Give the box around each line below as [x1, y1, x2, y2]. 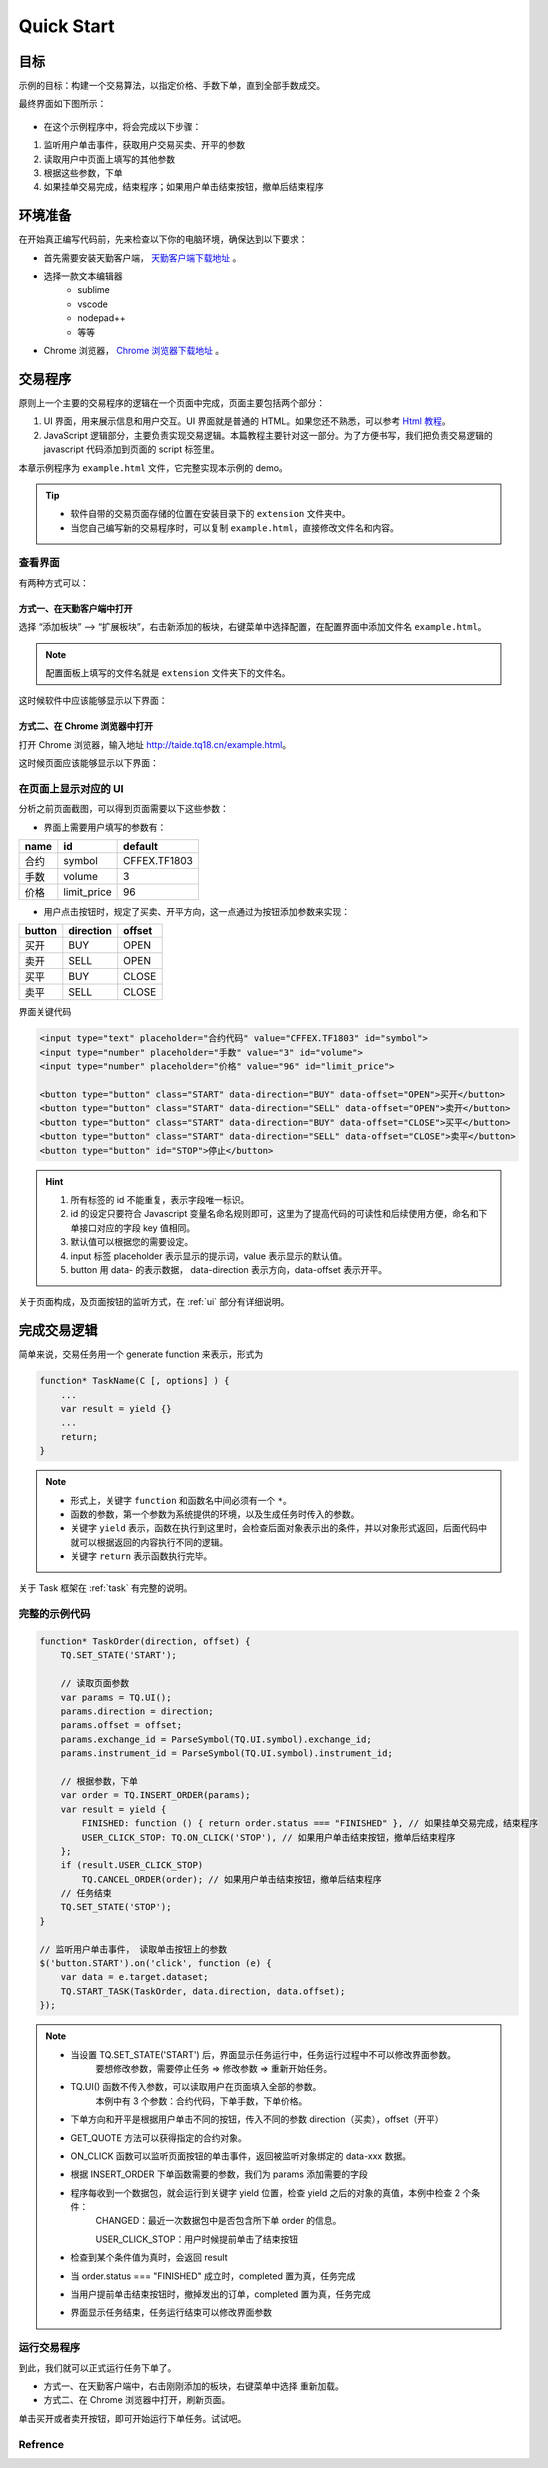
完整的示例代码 [18, 1607, 91, 1621]
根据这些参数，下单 [43, 167, 123, 179]
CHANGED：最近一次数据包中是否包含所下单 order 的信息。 [95, 2215, 342, 2227]
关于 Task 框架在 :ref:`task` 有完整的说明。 [18, 1582, 193, 1594]
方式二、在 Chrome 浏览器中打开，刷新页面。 [43, 2394, 231, 2406]
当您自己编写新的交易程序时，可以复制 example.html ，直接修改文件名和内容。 [70, 521, 400, 534]
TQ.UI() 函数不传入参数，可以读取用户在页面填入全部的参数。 [70, 2081, 322, 2093]
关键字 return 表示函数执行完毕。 [70, 1550, 213, 1562]
